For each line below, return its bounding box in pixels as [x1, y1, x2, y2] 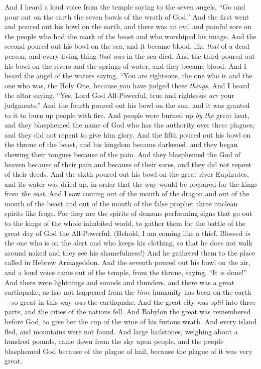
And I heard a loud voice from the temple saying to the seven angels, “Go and [5, 2, 245, 12]
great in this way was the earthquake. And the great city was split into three [20, 296, 256, 307]
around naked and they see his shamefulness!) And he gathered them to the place [5, 247, 255, 258]
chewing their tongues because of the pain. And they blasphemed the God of [5, 149, 240, 159]
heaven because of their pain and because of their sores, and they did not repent [5, 159, 252, 169]
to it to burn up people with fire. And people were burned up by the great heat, [5, 109, 249, 120]
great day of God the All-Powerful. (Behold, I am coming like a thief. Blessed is [5, 227, 250, 238]
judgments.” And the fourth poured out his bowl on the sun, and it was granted [5, 99, 250, 110]
